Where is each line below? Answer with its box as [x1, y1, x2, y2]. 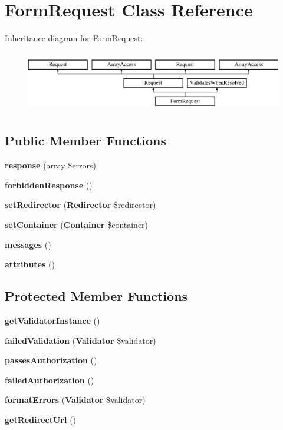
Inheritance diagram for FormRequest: [5, 32, 143, 44]
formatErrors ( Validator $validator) [5, 393, 146, 406]
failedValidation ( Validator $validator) [5, 334, 156, 346]
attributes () [5, 258, 55, 270]
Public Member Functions [5, 131, 166, 150]
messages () [5, 238, 51, 250]
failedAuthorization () [5, 373, 94, 386]
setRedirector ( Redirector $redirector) [5, 199, 156, 211]
